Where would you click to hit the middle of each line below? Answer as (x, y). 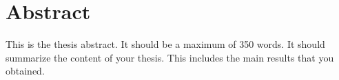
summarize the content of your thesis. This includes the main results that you (170, 57)
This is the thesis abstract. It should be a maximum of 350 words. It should (165, 44)
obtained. (25, 71)
